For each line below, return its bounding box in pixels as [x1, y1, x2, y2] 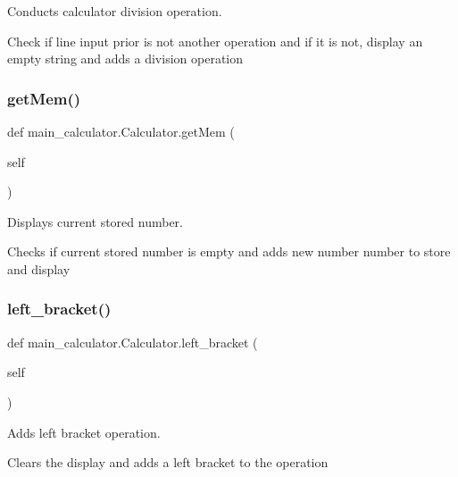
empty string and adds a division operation [7, 49, 244, 68]
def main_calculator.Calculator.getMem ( [7, 122, 235, 140]
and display [7, 259, 71, 278]
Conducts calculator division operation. [7, 2, 222, 20]
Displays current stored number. [7, 212, 183, 230]
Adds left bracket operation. [7, 423, 161, 441]
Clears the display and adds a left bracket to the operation [7, 453, 329, 472]
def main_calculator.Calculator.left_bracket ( [7, 332, 258, 351]
